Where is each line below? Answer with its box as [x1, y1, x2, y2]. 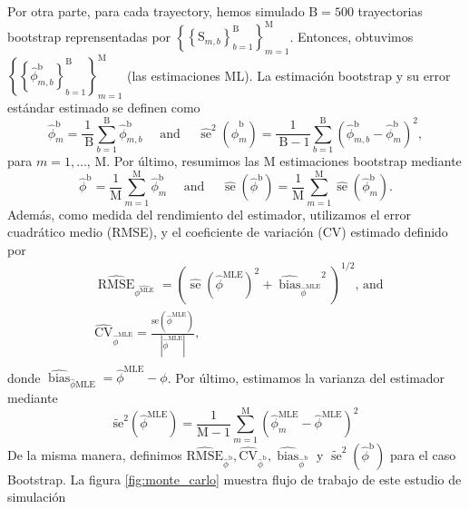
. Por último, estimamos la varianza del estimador [167, 367, 445, 387]
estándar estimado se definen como [7, 98, 200, 117]
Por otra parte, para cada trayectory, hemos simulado [7, 2, 305, 20]
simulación [7, 487, 66, 506]
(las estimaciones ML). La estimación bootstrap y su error [127, 65, 451, 84]
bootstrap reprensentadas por [7, 26, 171, 45]
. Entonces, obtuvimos [289, 26, 414, 45]
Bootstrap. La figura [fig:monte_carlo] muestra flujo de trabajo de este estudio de [7, 469, 462, 488]
